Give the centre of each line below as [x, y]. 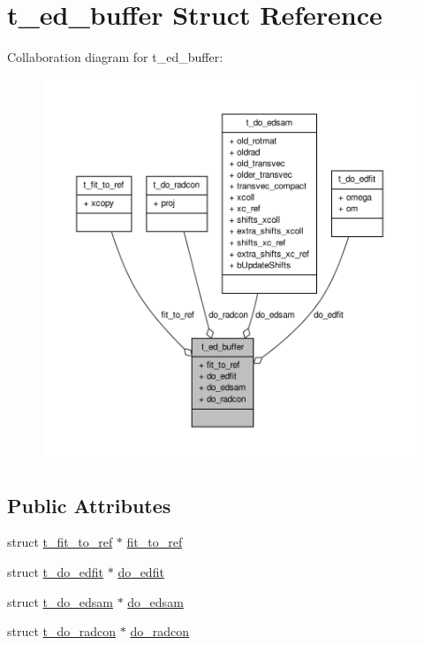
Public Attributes [89, 505]
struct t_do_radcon [62, 631]
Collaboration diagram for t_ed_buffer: [115, 57]
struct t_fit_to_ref [60, 542]
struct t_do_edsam [60, 601]
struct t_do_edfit [56, 572]
